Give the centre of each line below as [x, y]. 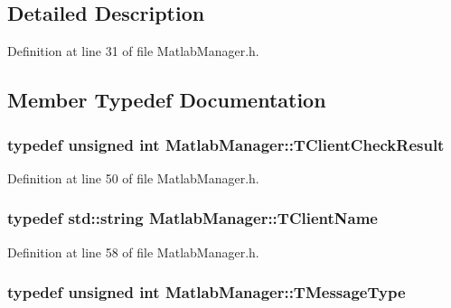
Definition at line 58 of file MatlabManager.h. [133, 252]
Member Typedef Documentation [167, 100]
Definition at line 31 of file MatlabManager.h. [133, 51]
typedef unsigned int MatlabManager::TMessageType [207, 292]
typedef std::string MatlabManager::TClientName [193, 218]
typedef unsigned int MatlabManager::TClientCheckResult [226, 144]
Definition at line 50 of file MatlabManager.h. [133, 177]
